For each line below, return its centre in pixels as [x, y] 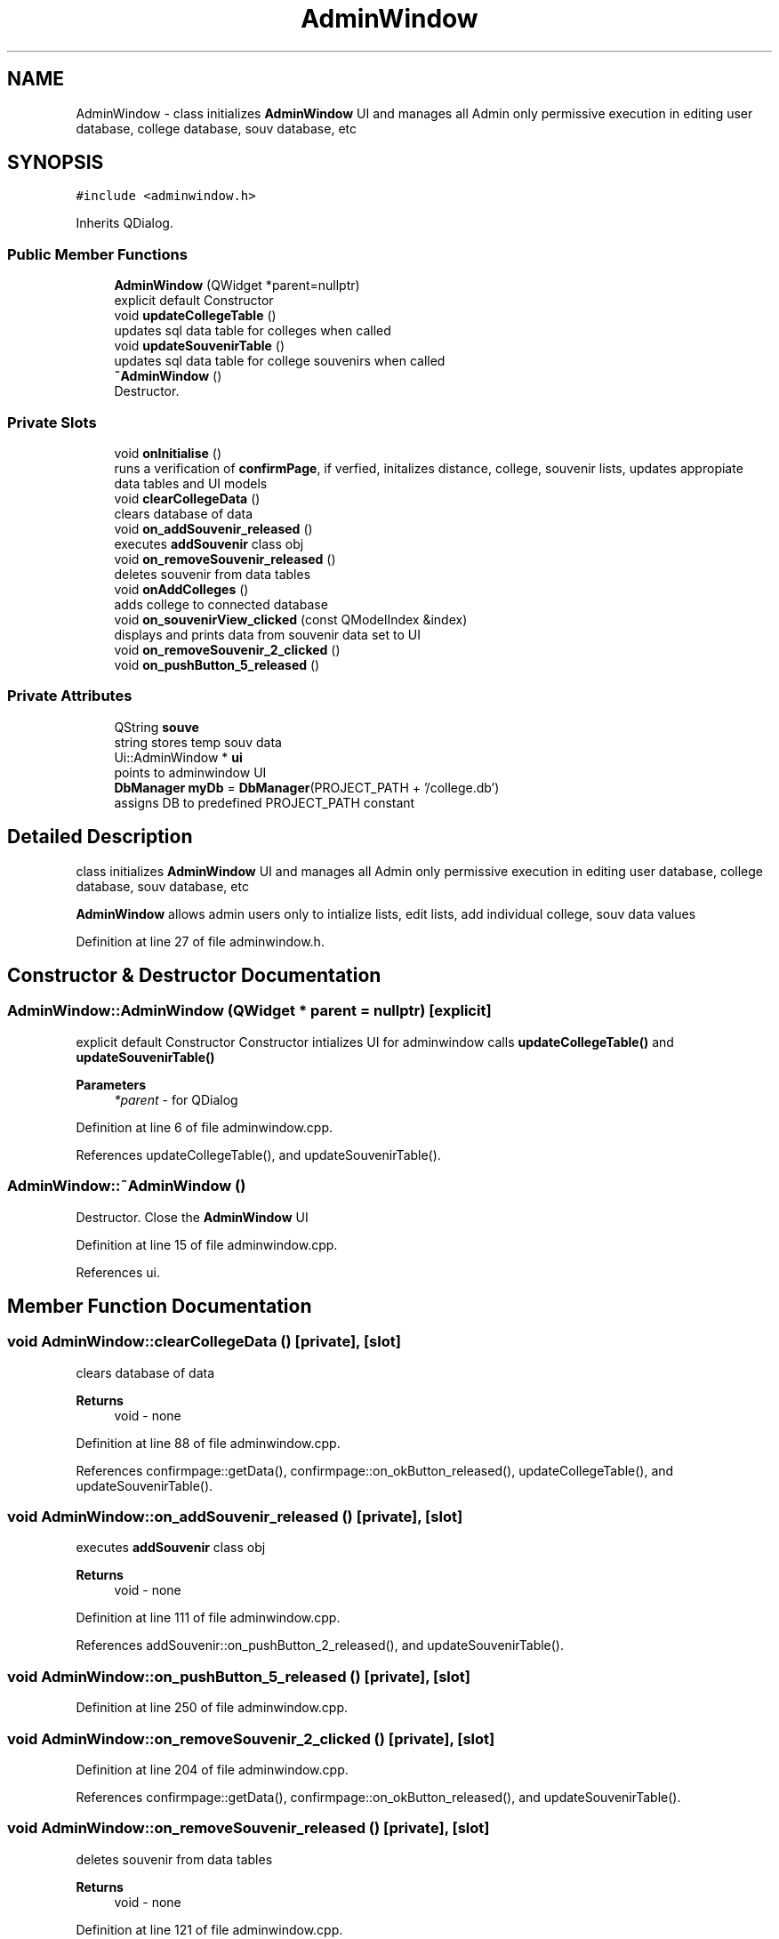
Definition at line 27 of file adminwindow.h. [200, 941]
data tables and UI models [191, 483]
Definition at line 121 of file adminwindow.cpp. [209, 1929]
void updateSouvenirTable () [200, 346]
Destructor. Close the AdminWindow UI [192, 1217]
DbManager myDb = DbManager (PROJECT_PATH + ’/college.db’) [307, 787]
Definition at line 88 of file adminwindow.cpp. [208, 1443]
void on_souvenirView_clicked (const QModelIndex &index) [291, 619]
